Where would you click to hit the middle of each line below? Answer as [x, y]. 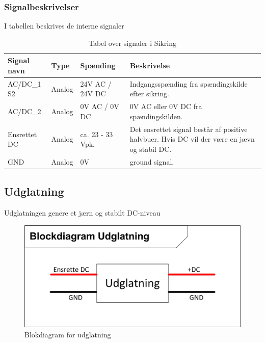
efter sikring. [149, 94]
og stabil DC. [151, 149]
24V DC [93, 94]
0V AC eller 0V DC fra [166, 106]
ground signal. [152, 161]
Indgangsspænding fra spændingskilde [189, 83]
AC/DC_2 [24, 111]
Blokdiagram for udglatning [68, 334]
